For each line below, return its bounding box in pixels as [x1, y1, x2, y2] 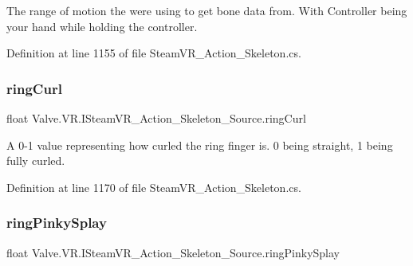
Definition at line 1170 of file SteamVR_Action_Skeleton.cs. [6, 178, 301, 195]
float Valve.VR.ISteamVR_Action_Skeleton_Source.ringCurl [6, 110, 306, 126]
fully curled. [6, 152, 65, 169]
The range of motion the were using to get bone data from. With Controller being [6, 2, 407, 18]
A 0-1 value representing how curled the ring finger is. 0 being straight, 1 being [6, 136, 393, 153]
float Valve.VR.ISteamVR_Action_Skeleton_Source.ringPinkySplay [6, 244, 340, 260]
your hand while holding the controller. [6, 18, 198, 34]
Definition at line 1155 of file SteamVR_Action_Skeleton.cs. [6, 45, 301, 61]
